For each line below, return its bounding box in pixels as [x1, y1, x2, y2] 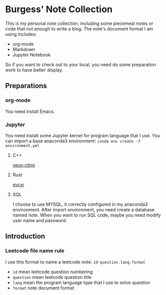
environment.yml [5, 143, 39, 148]
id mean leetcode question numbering [12, 269, 93, 275]
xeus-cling [12, 162, 35, 168]
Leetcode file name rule [5, 247, 65, 254]
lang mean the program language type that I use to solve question [12, 279, 150, 285]
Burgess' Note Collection [5, 4, 113, 15]
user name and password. [12, 217, 67, 224]
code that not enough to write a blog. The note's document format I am [5, 25, 153, 31]
